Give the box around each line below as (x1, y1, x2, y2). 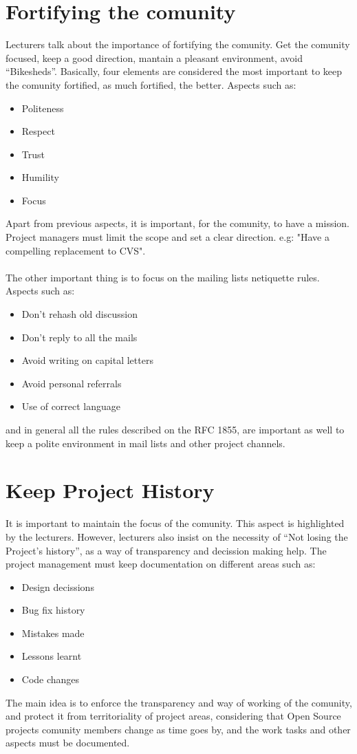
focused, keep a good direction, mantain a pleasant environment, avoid (6, 50, 303, 65)
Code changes (21, 672, 80, 687)
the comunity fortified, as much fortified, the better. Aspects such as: (6, 77, 296, 91)
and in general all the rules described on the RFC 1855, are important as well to (6, 422, 345, 436)
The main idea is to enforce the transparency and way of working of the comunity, (6, 695, 352, 709)
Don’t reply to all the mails (21, 330, 138, 344)
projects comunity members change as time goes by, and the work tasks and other (6, 722, 351, 736)
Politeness (21, 100, 64, 115)
